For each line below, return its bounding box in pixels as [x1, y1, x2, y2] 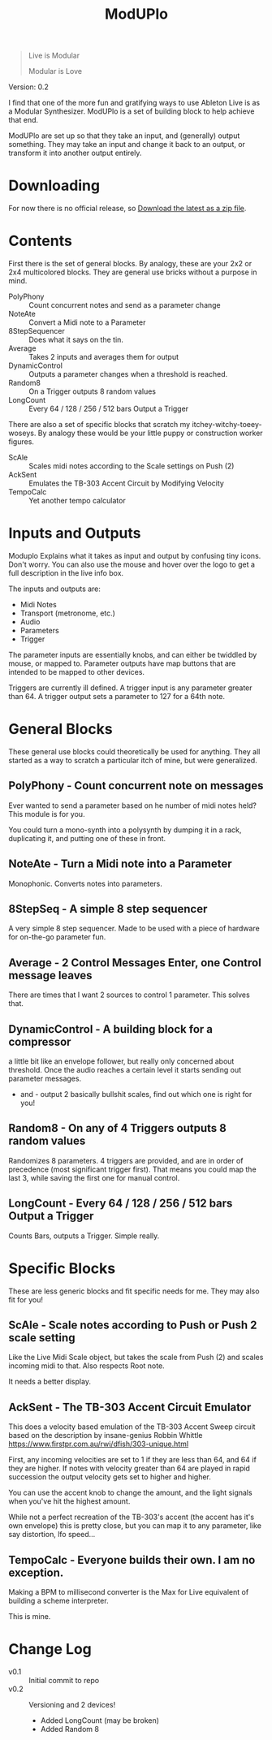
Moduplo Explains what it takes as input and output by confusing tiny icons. [8, 551, 261, 560]
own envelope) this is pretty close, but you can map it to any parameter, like [8, 1521, 262, 1531]
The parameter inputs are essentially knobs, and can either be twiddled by [8, 650, 257, 659]
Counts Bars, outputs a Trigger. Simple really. [8, 1231, 160, 1241]
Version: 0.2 [8, 82, 49, 92]
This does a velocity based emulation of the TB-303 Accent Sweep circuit [8, 1422, 256, 1431]
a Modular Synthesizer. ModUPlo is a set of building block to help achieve [8, 106, 255, 116]
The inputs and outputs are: [8, 584, 101, 594]
